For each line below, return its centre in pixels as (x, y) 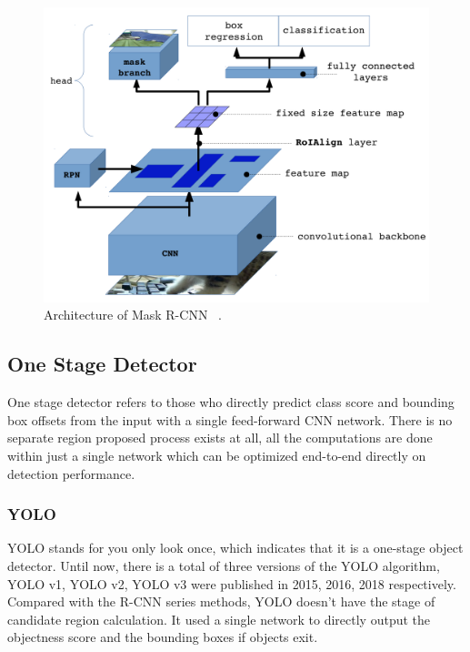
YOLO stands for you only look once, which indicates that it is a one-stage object (235, 548)
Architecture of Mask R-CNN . (133, 315)
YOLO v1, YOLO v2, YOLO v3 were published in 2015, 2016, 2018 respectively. (232, 583)
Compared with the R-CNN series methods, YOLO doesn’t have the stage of (221, 601)
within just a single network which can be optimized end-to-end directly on (217, 455)
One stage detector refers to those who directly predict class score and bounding (231, 402)
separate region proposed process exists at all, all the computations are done (220, 438)
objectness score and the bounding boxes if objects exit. (163, 637)
